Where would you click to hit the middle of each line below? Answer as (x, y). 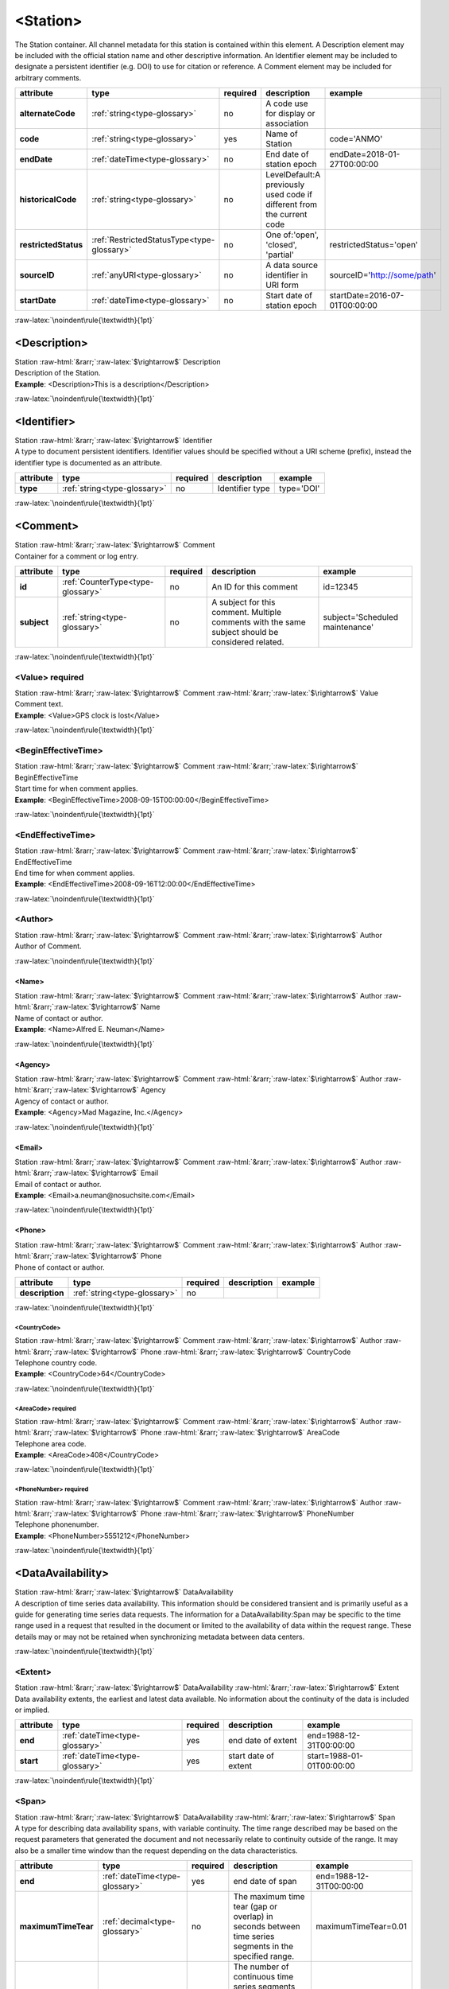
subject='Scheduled (361, 617)
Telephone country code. (56, 1362)
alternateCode (47, 114)
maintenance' (348, 627)
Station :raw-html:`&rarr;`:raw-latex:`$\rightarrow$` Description (118, 362)
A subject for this (244, 602)
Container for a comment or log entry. (77, 556)
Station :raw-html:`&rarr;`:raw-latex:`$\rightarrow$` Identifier (114, 441)
